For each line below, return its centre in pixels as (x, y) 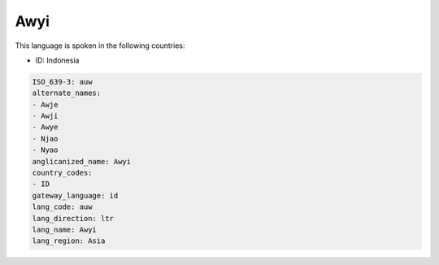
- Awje (45, 104)
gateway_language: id (75, 195)
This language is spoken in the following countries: (100, 46)
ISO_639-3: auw (62, 82)
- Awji (45, 116)
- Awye (45, 127)
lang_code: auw (62, 207)
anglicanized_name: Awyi (82, 161)
